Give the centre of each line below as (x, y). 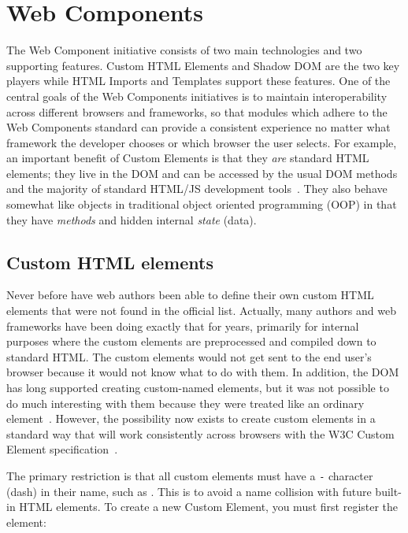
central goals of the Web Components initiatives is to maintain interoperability (197, 96)
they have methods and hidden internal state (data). (132, 219)
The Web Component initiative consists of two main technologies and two (184, 50)
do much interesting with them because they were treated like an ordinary (185, 403)
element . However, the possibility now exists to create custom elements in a (191, 418)
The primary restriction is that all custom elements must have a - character (190, 475)
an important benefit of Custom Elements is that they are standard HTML (188, 158)
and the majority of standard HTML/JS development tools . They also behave (197, 189)
